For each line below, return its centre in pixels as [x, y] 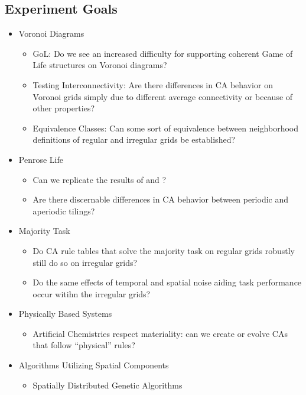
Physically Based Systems [65, 314]
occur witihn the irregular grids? [92, 293]
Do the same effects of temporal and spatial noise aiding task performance [167, 282]
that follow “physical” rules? [84, 345]
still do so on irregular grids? [85, 262]
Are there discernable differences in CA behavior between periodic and [161, 199]
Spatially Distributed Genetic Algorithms [108, 385]
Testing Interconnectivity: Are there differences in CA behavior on [153, 84]
